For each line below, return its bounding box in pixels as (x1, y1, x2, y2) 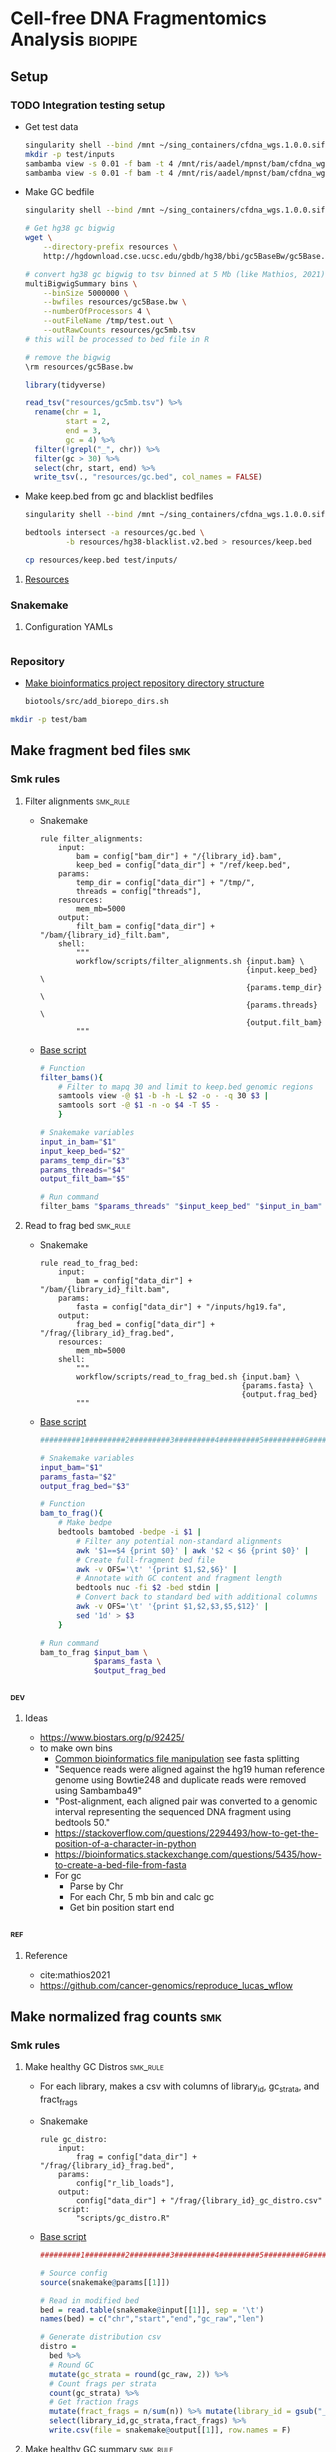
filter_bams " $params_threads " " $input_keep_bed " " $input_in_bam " (39, 1202, 323, 1212)
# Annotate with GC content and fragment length (75, 1573, 283, 1584)
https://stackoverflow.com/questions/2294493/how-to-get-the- (54, 1827, 319, 1839)
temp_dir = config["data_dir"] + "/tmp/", (75, 877, 256, 887)
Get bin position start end (69, 1902, 175, 1914)
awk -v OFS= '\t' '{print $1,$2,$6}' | (75, 1564, 238, 1574)
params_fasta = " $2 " (39, 1472, 117, 1482)
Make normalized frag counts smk (10, 2008, 222, 2026)
